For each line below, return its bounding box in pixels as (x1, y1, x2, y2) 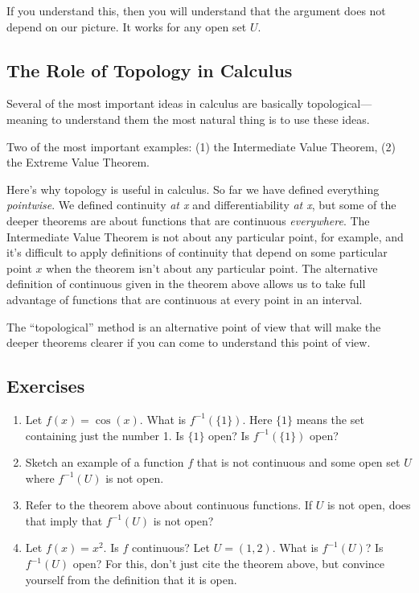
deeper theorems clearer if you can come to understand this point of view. (6, 334, 371, 351)
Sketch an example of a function (25, 454, 184, 471)
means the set (296, 410, 364, 427)
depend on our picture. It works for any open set (6, 18, 247, 35)
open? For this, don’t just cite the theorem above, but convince (72, 555, 385, 572)
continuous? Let (131, 539, 211, 556)
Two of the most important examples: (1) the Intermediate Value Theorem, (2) (6, 138, 396, 154)
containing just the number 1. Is (25, 426, 184, 443)
